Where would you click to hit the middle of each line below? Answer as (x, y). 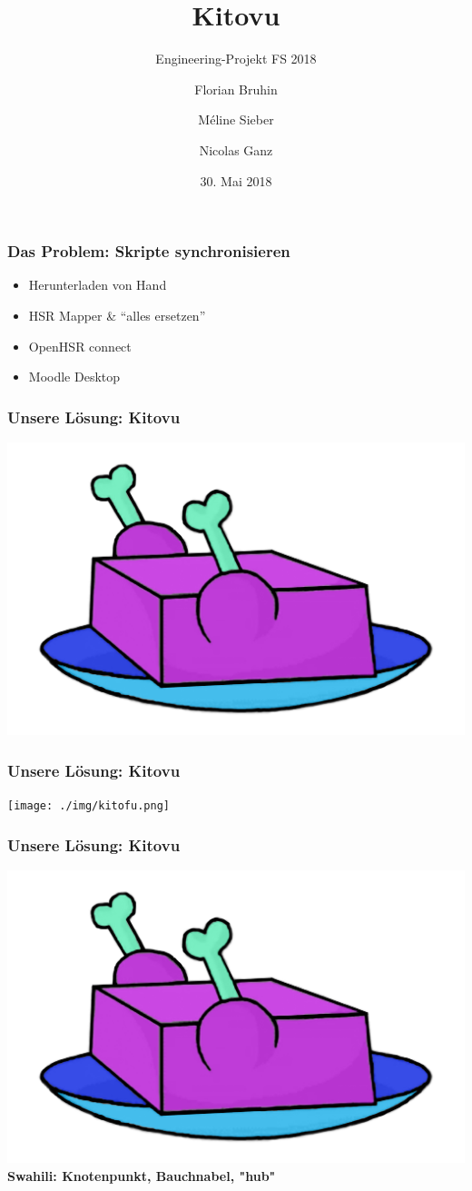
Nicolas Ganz (236, 149)
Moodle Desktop (74, 377)
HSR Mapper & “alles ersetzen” (117, 315)
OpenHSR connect (80, 346)
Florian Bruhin (236, 89)
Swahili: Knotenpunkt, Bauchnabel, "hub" (142, 1176)
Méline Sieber (236, 119)
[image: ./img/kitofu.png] (88, 806)
